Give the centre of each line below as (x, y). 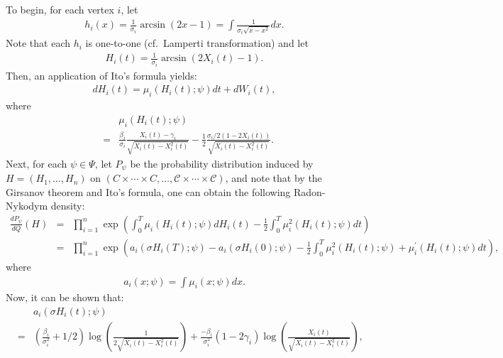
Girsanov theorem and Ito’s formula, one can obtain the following (148, 191)
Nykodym (27, 206)
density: (68, 206)
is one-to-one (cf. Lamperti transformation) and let (197, 43)
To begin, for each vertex (60, 9)
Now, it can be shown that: (65, 297)
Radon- (309, 191)
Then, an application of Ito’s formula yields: (101, 75)
